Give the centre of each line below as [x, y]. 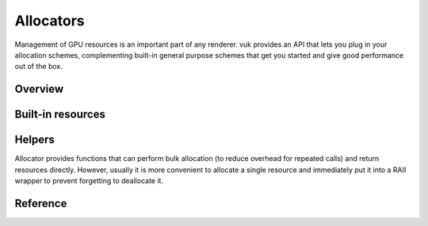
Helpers [34, 140]
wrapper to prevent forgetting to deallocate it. [89, 181]
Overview [39, 89]
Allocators [50, 21]
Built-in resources [60, 115]
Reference [41, 203]
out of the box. [38, 67]
